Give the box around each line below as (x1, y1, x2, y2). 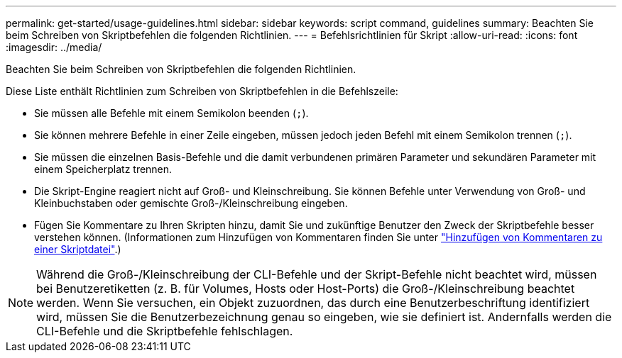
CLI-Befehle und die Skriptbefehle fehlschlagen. (36, 324, 293, 338)
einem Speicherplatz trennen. (34, 163, 173, 175)
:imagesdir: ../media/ (6, 41, 102, 53)
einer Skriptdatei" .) (34, 243, 121, 255)
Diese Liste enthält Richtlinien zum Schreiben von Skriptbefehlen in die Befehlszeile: (6, 85, 398, 97)
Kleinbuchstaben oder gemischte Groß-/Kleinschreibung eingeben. (34, 197, 348, 209)
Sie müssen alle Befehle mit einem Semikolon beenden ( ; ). (34, 107, 309, 119)
